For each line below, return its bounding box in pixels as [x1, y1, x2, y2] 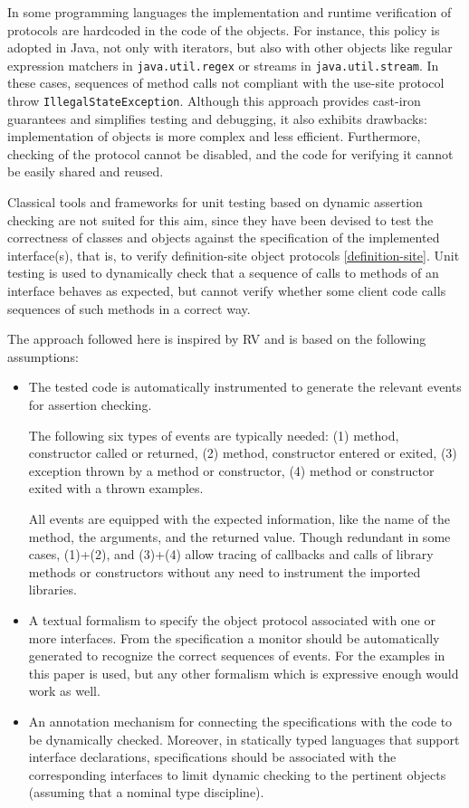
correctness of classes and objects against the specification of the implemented [7, 228, 440, 247]
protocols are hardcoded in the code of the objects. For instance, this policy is [7, 20, 440, 39]
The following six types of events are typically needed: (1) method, [28, 425, 399, 444]
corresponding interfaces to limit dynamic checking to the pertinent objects [28, 765, 446, 784]
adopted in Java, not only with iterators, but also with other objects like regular [7, 38, 453, 57]
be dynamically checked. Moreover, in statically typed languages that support [28, 729, 460, 748]
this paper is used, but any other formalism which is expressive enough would [28, 663, 459, 682]
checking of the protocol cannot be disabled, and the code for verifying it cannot [7, 144, 454, 163]
